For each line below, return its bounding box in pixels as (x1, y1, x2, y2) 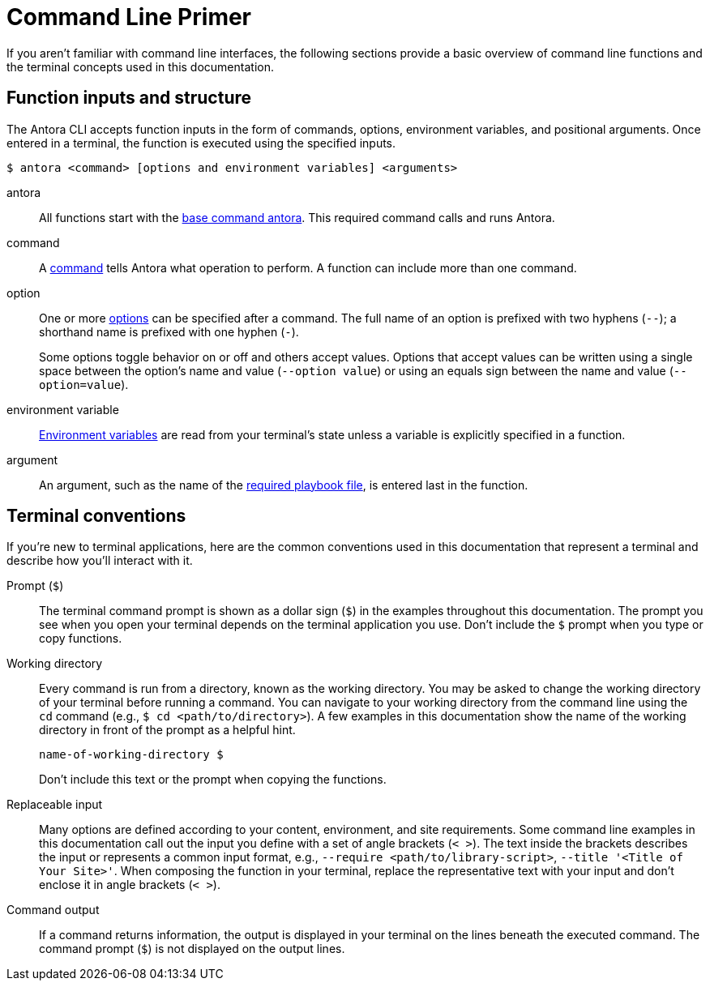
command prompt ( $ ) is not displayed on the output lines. (39, 942, 345, 956)
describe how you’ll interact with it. (6, 553, 193, 568)
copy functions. (39, 631, 122, 646)
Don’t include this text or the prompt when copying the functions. (39, 772, 387, 787)
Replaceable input (6, 797, 103, 812)
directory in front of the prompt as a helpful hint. (39, 723, 296, 737)
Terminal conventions (6, 506, 186, 527)
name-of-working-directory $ (39, 748, 224, 762)
